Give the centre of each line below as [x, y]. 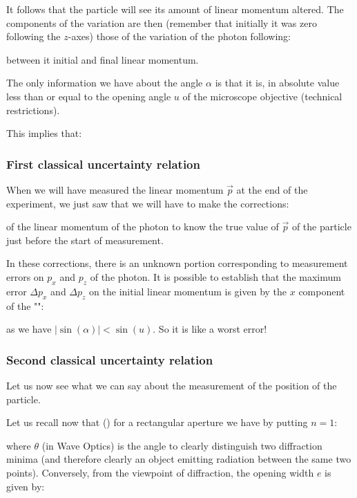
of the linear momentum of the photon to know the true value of [143, 227]
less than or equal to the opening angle [89, 96]
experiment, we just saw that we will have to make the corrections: [148, 203]
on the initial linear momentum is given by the [188, 291]
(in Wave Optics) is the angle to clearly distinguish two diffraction [182, 445]
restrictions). [33, 110]
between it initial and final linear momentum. [103, 59]
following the [33, 36]
